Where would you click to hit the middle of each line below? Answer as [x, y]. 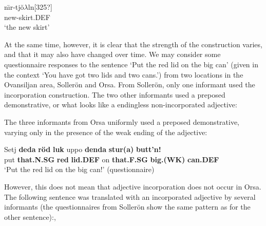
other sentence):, [30, 216]
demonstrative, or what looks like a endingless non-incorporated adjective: [121, 105]
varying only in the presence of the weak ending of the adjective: [106, 132]
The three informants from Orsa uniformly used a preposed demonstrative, [122, 121]
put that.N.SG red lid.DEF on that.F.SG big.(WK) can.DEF [112, 159]
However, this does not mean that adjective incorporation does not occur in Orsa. [133, 186]
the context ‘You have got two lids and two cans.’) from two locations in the [124, 74]
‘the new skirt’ [27, 27]
